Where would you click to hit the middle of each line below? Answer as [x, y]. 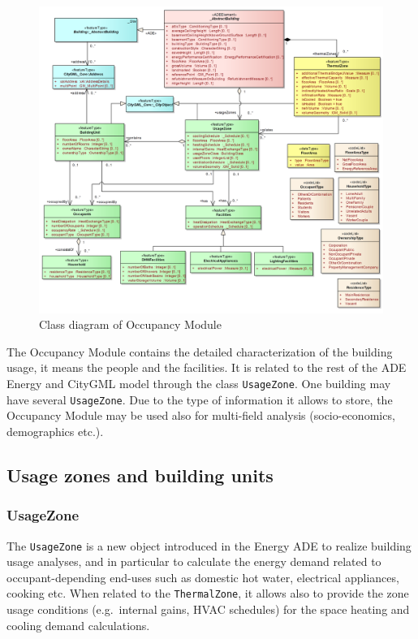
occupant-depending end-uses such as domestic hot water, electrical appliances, [203, 577]
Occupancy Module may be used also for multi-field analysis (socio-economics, [201, 415]
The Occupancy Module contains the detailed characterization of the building [200, 351]
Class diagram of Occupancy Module [130, 324]
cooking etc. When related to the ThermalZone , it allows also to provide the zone [208, 593]
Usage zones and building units [140, 475]
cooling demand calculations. [78, 625]
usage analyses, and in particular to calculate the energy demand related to [194, 561]
